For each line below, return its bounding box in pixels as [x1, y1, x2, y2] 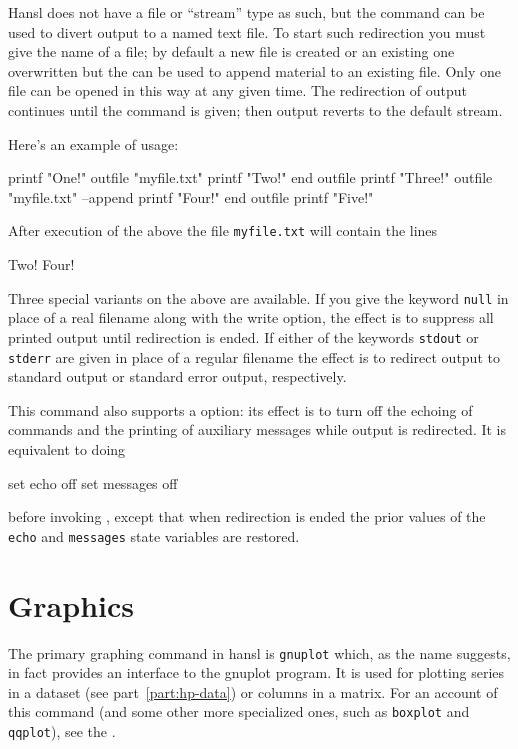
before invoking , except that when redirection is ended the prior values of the [8, 506, 486, 527]
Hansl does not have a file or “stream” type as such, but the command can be [8, 2, 485, 22]
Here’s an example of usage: [8, 133, 179, 154]
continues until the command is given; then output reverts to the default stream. [8, 99, 503, 120]
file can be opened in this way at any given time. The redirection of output [8, 80, 468, 101]
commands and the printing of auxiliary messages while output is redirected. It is [8, 419, 507, 440]
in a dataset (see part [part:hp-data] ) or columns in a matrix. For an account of [8, 681, 498, 702]
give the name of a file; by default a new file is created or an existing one [8, 41, 455, 62]
